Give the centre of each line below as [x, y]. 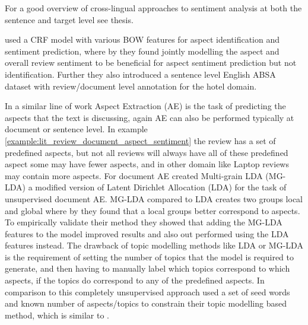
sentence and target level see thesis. [69, 19]
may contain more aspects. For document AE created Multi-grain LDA [134, 175]
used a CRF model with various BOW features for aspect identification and [142, 39]
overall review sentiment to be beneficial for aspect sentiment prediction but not [151, 63]
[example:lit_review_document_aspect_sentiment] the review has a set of [140, 140]
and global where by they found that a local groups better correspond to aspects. [153, 210]
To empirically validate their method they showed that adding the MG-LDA [144, 222]
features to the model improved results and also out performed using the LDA [147, 233]
